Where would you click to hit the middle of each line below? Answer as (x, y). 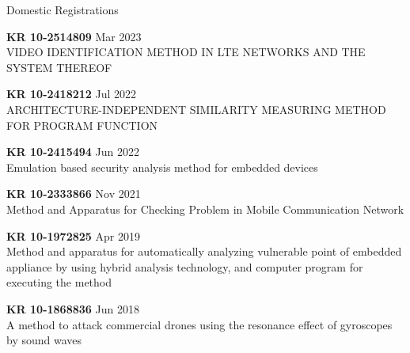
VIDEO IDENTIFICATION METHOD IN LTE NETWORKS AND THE (186, 52)
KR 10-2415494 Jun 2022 (73, 152)
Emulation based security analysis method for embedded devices (162, 167)
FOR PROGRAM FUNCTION (82, 125)
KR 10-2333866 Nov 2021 (74, 194)
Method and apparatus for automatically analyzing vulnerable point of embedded (204, 251)
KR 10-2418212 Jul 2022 (72, 94)
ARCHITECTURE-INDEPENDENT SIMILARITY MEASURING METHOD (196, 109)
